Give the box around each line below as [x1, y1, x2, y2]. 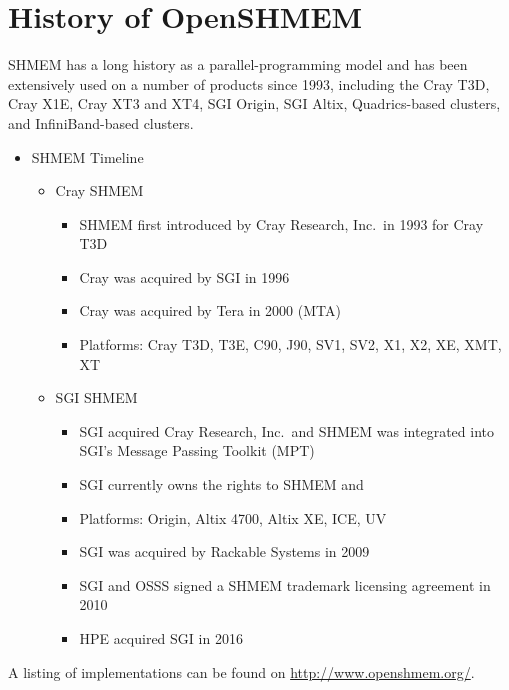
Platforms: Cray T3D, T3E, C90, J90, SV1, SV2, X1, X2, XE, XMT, [79, 334, 502, 355]
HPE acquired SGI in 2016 [79, 628, 243, 648]
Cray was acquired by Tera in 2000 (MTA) [79, 300, 341, 321]
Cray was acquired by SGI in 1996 [79, 266, 290, 287]
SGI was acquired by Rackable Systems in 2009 [79, 541, 370, 562]
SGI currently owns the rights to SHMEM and [79, 474, 364, 495]
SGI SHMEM [55, 387, 138, 408]
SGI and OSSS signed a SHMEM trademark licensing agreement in [79, 574, 491, 595]
